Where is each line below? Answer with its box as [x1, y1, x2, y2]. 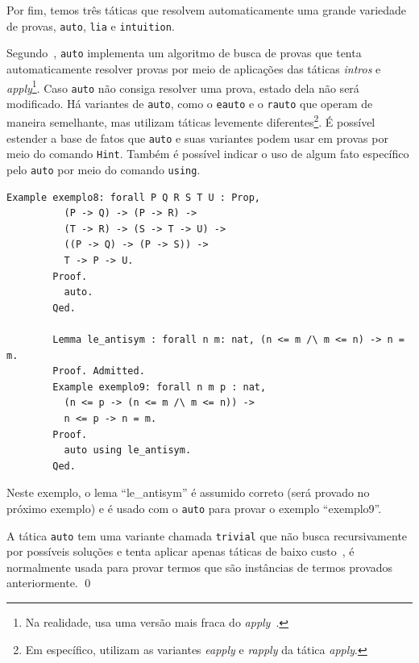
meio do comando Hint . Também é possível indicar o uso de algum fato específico [6, 145, 409, 162]
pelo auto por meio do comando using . [6, 161, 201, 178]
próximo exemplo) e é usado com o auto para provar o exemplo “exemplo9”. [6, 499, 382, 516]
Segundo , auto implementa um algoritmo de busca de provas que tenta [6, 44, 362, 61]
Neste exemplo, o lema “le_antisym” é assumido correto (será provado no [6, 484, 370, 501]
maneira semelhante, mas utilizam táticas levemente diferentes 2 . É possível [6, 111, 375, 131]
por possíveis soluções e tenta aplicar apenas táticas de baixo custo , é [6, 543, 355, 560]
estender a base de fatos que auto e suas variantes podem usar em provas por [6, 129, 388, 146]
